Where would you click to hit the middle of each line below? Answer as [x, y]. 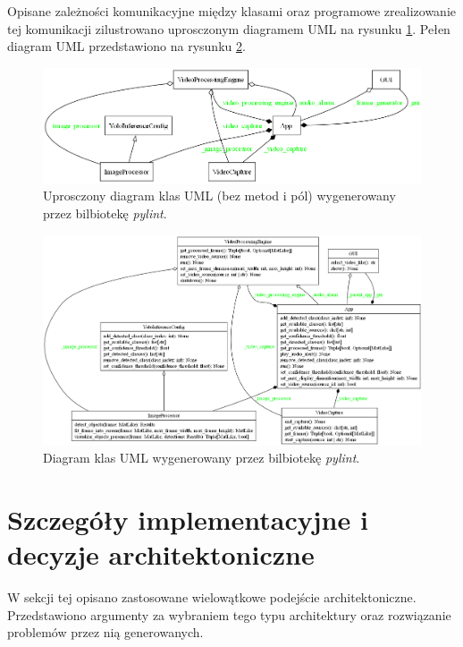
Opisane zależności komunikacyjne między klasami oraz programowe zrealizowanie [231, 11]
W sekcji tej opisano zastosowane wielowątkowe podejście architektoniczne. [212, 597]
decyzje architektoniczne [161, 554]
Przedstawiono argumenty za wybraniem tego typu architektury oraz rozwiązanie [229, 614]
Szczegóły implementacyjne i [188, 519]
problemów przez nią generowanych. [105, 632]
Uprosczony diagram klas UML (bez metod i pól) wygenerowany [219, 196]
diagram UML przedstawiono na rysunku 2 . [126, 46]
